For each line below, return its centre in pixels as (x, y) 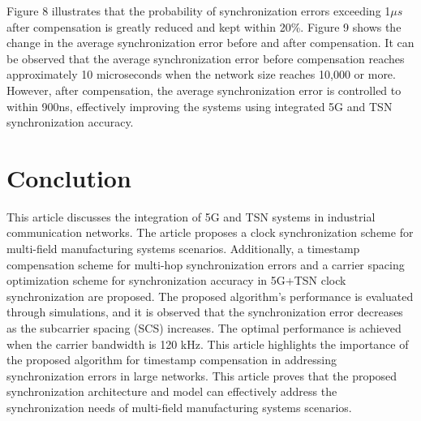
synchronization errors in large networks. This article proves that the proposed (202, 375)
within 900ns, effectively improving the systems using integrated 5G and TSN (200, 106)
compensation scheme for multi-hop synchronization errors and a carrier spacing (206, 264)
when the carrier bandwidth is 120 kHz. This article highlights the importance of (208, 344)
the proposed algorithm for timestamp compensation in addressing (172, 360)
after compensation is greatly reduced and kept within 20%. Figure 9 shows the (204, 26)
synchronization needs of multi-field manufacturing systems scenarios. (179, 407)
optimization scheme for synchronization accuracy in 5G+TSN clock (176, 280)
